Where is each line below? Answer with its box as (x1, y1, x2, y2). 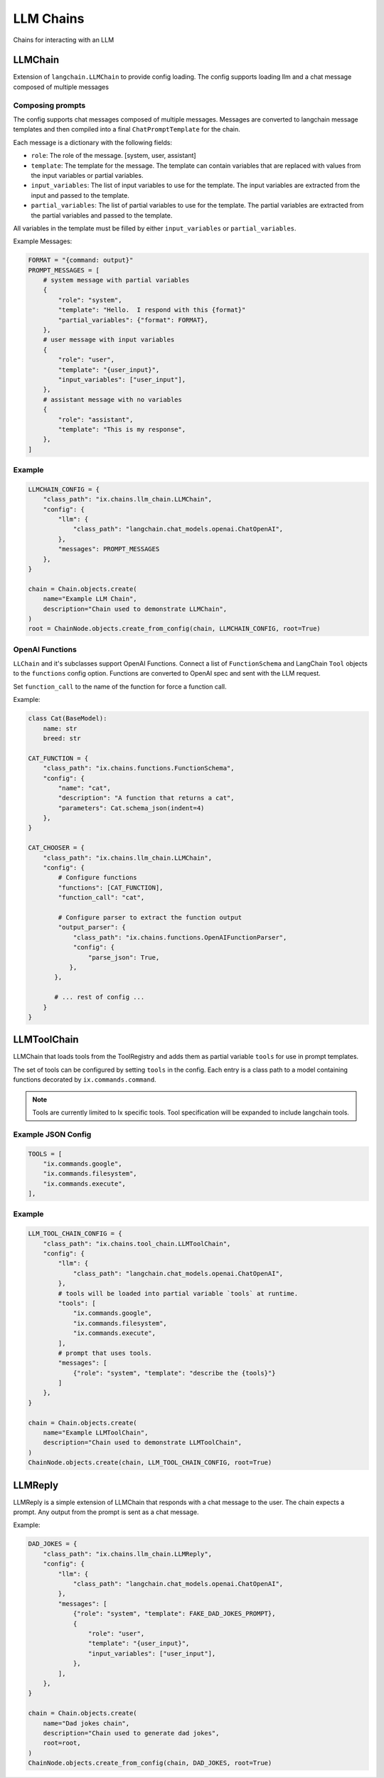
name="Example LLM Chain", (43, 595, 138, 603)
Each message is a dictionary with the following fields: (13, 138, 172, 147)
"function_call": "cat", (58, 893, 145, 902)
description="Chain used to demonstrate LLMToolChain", (43, 1439, 242, 1447)
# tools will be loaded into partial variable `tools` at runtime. (58, 1289, 299, 1297)
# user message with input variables (43, 336, 175, 344)
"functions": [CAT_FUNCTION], (58, 883, 164, 892)
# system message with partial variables (43, 276, 190, 284)
